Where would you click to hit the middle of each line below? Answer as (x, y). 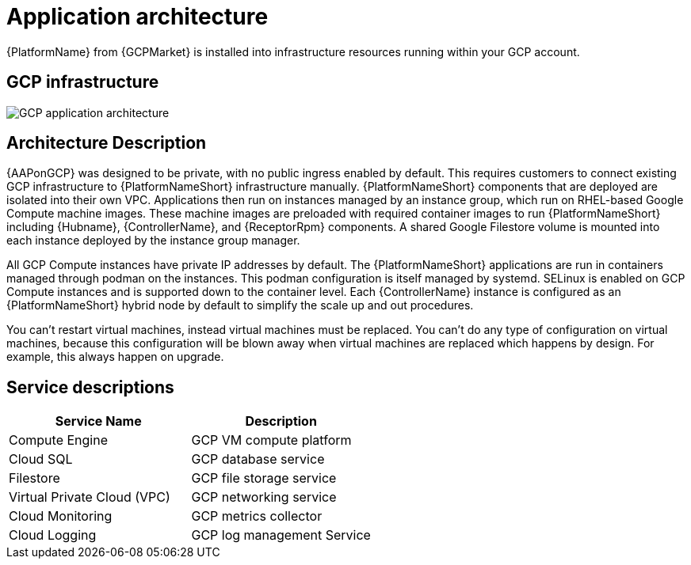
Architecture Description (107, 143)
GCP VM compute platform (271, 440)
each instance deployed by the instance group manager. (153, 241)
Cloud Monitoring (61, 516)
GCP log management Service (281, 535)
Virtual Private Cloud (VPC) (90, 497)
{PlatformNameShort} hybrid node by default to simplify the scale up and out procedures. (240, 305)
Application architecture (137, 17)
